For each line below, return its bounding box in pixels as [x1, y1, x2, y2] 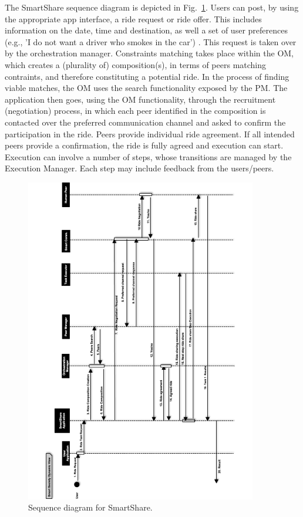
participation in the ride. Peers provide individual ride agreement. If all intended [5, 127, 295, 140]
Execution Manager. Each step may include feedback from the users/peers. [5, 162, 274, 174]
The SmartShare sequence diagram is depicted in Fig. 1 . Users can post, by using [5, 1, 299, 13]
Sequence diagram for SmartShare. [28, 501, 153, 513]
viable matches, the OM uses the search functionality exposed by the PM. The [5, 82, 288, 94]
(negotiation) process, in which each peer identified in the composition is [5, 104, 266, 117]
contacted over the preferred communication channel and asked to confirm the [5, 116, 286, 128]
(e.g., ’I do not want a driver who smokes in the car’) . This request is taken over [5, 35, 297, 48]
